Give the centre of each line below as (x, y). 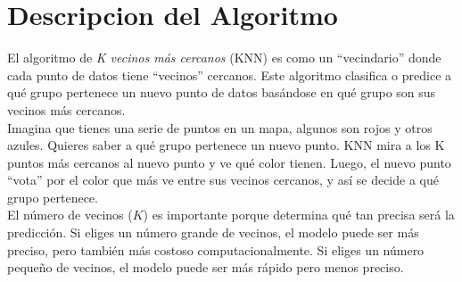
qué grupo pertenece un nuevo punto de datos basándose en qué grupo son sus (222, 92)
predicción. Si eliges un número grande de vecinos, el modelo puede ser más (213, 232)
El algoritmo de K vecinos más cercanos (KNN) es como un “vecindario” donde (224, 58)
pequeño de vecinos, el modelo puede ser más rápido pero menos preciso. (206, 267)
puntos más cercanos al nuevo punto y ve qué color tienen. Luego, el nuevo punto (229, 162)
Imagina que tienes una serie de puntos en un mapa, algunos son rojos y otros (220, 127)
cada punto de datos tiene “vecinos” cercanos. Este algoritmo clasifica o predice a (230, 75)
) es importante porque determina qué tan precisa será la (299, 215)
